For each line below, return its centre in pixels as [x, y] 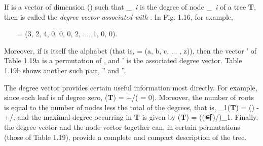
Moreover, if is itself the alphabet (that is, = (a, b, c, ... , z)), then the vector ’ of [130, 50]
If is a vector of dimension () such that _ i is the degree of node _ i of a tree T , [130, 7]
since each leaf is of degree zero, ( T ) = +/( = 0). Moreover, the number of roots [129, 97]
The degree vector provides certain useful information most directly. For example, [131, 87]
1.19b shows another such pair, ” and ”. [65, 70]
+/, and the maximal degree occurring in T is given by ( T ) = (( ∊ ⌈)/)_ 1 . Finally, [131, 117]
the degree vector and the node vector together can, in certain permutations [122, 127]
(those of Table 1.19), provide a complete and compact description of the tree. [125, 137]
